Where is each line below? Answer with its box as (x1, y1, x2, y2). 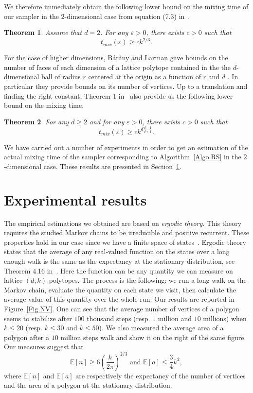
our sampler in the (4, 11, 59, 21)
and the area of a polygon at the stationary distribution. (4, 380, 172, 390)
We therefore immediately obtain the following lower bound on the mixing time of (4, 1, 249, 11)
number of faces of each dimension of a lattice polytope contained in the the (4, 62, 231, 72)
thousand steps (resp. (87, 313, 150, 323)
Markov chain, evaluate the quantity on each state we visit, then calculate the (4, 284, 236, 294)
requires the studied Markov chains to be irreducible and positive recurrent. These (4, 227, 249, 238)
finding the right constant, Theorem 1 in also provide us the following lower (4, 90, 233, 101)
